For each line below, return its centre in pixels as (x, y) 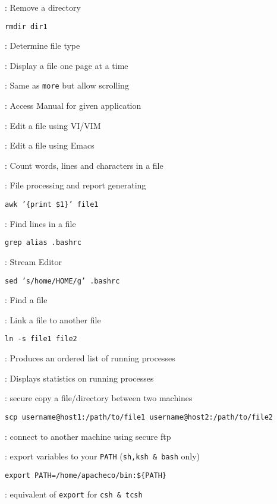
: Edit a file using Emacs (50, 145)
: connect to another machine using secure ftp (88, 436)
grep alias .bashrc (43, 243)
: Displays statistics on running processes (79, 378)
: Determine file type (43, 45)
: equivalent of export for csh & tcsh (74, 494)
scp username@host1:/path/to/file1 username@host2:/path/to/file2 (139, 417)
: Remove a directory (43, 7)
